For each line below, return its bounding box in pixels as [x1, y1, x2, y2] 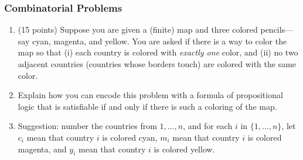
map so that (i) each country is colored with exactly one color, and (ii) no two [18, 46, 298, 58]
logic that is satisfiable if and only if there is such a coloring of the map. [18, 100, 277, 112]
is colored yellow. [154, 142, 215, 155]
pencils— [260, 23, 294, 36]
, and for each [183, 120, 233, 132]
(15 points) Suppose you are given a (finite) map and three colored [18, 23, 258, 36]
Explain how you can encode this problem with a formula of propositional [18, 89, 283, 101]
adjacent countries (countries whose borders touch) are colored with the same [18, 58, 297, 69]
